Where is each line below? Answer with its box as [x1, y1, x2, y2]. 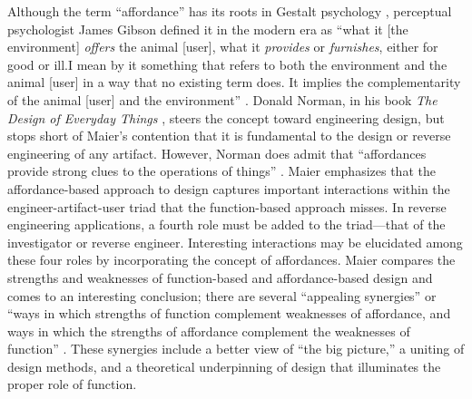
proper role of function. [7, 375, 137, 394]
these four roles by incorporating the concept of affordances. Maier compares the [7, 250, 456, 269]
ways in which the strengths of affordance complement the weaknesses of [7, 321, 410, 340]
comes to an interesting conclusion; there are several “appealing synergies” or [7, 286, 437, 305]
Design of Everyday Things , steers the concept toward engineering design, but [7, 108, 445, 127]
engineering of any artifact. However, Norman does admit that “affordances [7, 143, 427, 162]
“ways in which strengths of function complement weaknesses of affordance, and [7, 304, 451, 323]
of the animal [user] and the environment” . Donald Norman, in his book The [7, 90, 438, 109]
